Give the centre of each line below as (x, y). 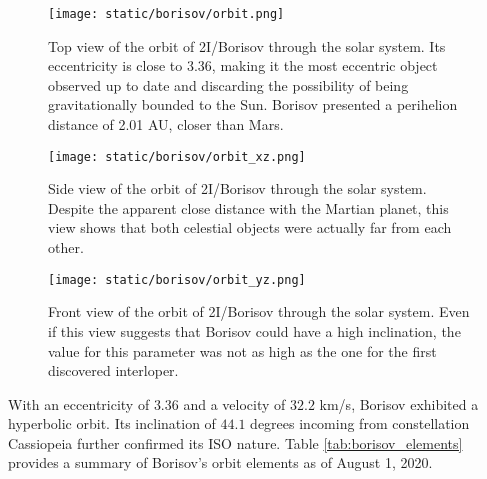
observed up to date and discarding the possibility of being (228, 84)
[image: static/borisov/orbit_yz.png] (177, 279)
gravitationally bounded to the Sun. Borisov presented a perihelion (253, 104)
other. (66, 247)
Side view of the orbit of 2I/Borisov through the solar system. (237, 188)
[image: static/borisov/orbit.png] (166, 14)
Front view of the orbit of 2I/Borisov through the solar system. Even (259, 311)
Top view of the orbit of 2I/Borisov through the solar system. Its (247, 45)
